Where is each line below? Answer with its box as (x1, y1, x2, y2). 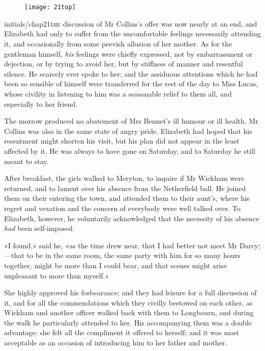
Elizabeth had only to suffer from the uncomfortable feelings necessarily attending (4, 28, 261, 39)
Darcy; (239, 240, 260, 250)
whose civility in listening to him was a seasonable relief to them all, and (4, 88, 232, 99)
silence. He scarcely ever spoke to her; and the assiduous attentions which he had (4, 68, 258, 79)
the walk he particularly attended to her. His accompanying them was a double (4, 317, 252, 327)
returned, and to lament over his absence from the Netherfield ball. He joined (4, 182, 246, 193)
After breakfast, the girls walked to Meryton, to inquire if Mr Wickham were (4, 173, 245, 183)
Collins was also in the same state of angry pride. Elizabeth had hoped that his (4, 125, 252, 136)
